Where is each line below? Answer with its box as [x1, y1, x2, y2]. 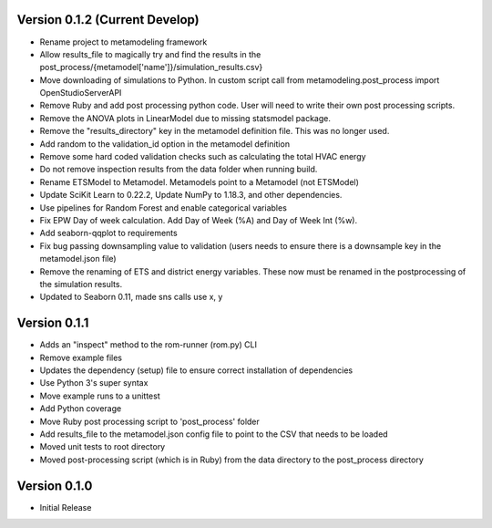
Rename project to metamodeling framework [39, 36, 208, 47]
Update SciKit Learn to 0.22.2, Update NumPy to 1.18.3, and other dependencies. [39, 190, 343, 201]
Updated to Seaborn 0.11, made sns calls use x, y [39, 292, 223, 303]
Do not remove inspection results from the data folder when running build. [39, 164, 318, 175]
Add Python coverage [39, 403, 122, 414]
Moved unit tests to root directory [39, 441, 166, 452]
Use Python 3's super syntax [39, 378, 149, 388]
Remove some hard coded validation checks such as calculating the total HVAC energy [39, 151, 366, 162]
